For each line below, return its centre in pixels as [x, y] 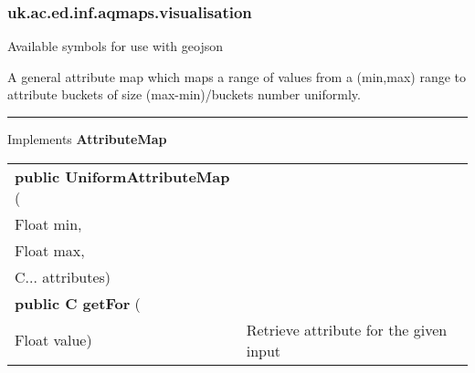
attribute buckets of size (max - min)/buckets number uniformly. [184, 94]
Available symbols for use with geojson [116, 46]
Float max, [50, 250]
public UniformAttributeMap [122, 176]
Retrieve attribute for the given [347, 329]
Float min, [48, 223]
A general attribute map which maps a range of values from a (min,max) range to [237, 76]
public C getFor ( [78, 303]
